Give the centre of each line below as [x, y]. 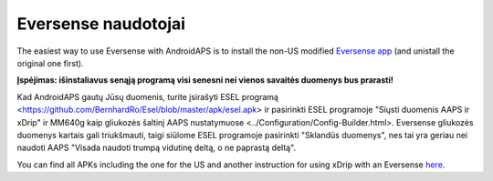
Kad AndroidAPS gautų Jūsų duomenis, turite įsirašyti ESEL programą [147, 96]
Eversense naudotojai [101, 24]
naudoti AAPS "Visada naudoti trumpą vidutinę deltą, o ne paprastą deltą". [157, 148]
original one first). [50, 63]
